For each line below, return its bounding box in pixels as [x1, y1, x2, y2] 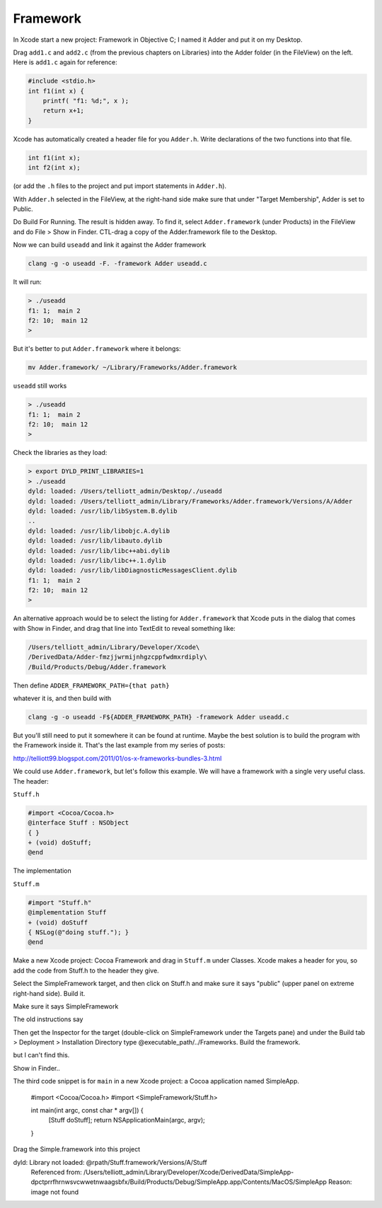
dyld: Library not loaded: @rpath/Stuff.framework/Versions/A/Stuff [13, 1158, 208, 1166]
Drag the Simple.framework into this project [13, 1145, 141, 1154]
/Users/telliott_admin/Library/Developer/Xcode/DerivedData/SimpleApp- [83, 1168, 294, 1176]
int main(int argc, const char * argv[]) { [30, 1106, 144, 1115]
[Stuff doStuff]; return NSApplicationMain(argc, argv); [48, 1116, 205, 1125]
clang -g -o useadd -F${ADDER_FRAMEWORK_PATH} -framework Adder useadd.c [28, 713, 289, 721]
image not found [30, 1187, 79, 1196]
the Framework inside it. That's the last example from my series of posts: [13, 741, 226, 750]
